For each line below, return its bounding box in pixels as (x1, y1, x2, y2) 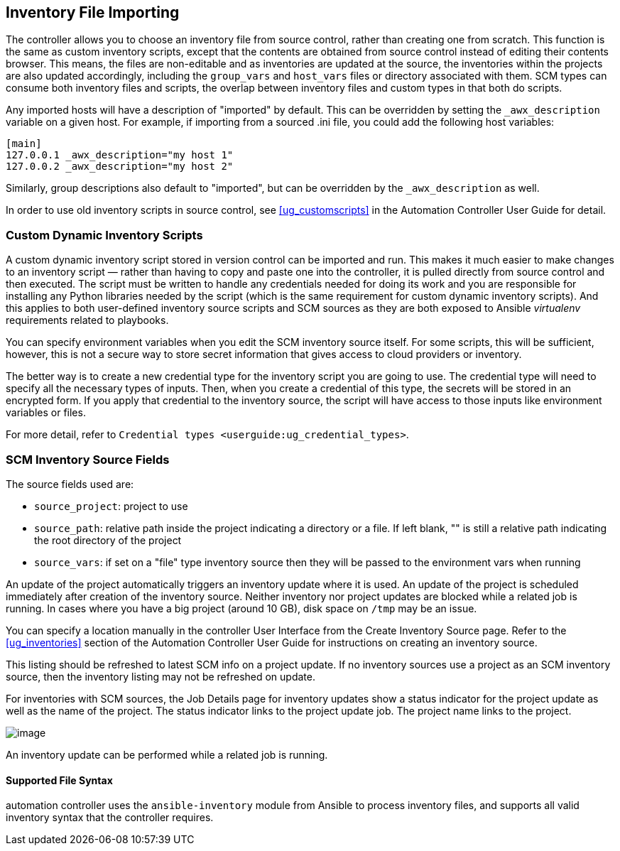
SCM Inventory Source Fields (6, 452, 170, 467)
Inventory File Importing (6, 4, 180, 21)
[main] (6, 138, 42, 150)
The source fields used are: (6, 477, 134, 490)
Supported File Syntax (6, 774, 113, 786)
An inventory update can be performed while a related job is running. (6, 748, 328, 761)
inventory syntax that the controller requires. (6, 811, 214, 824)
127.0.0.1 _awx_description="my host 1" (6, 149, 234, 161)
